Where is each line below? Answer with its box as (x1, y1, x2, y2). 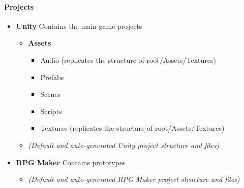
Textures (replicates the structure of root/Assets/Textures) (40, 123, 225, 133)
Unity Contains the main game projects (16, 20, 142, 31)
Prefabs (40, 71, 64, 82)
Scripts (40, 105, 62, 116)
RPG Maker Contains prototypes (16, 157, 126, 167)
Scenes (40, 89, 61, 99)
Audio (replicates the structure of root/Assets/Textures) (40, 54, 216, 65)
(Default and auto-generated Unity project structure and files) (28, 139, 220, 150)
